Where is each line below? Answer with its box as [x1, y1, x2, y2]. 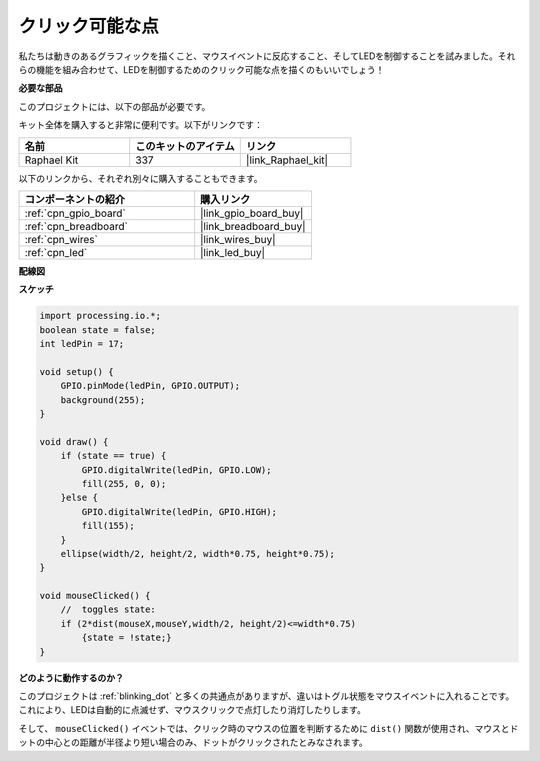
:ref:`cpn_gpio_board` [24, 206, 126, 220]
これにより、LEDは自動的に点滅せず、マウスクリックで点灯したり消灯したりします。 [18, 704, 367, 716]
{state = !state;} [81, 632, 172, 644]
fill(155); [81, 520, 135, 532]
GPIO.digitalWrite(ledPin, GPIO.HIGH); [81, 506, 277, 517]
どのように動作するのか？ [18, 671, 124, 684]
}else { [60, 492, 99, 504]
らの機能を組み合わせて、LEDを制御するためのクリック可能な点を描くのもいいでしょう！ [18, 63, 385, 75]
